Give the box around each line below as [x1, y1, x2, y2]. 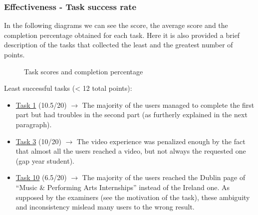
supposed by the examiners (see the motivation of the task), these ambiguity [15, 192, 250, 202]
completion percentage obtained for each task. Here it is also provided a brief [4, 29, 240, 40]
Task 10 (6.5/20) [15, 172, 67, 183]
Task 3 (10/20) [15, 136, 61, 146]
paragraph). [15, 119, 52, 129]
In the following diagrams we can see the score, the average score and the [4, 20, 228, 30]
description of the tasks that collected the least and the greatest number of [4, 39, 233, 50]
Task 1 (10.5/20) [15, 99, 67, 110]
